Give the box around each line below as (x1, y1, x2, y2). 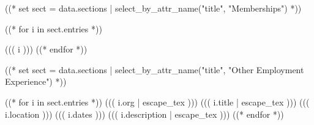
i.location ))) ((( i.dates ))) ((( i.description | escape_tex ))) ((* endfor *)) (5, 107, 284, 120)
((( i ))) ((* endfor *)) (5, 43, 88, 55)
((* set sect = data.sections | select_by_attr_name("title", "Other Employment (5, 63, 304, 76)
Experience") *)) (5, 75, 67, 88)
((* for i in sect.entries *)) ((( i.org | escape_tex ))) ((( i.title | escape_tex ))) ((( (5, 95, 310, 108)
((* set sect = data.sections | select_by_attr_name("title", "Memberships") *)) (5, 2, 302, 14)
